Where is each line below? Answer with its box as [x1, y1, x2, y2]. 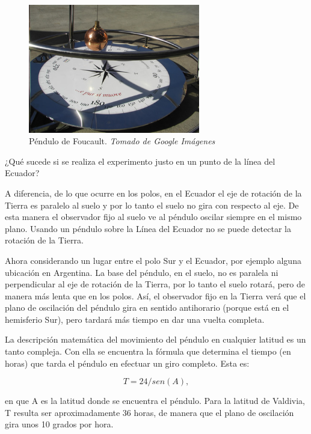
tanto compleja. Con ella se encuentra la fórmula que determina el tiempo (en [5, 345, 291, 358]
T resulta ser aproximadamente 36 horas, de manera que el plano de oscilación [5, 406, 294, 418]
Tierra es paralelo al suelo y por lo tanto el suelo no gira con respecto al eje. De [5, 198, 299, 211]
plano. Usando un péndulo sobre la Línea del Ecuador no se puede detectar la [5, 222, 291, 234]
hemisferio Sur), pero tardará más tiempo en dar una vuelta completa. [5, 313, 265, 325]
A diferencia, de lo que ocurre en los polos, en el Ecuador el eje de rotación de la [5, 186, 302, 199]
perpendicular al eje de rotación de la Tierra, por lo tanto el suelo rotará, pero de [5, 278, 305, 290]
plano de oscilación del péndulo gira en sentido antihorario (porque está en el [5, 301, 289, 314]
